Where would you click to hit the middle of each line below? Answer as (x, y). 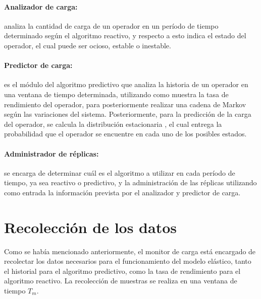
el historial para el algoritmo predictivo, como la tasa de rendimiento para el (122, 271)
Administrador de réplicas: (51, 153)
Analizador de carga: (41, 6)
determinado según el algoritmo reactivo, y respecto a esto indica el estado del (125, 35)
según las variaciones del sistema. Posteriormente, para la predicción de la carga (128, 114)
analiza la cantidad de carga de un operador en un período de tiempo (111, 25)
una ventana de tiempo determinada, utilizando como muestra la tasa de (116, 94)
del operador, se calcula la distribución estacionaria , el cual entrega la (113, 124)
